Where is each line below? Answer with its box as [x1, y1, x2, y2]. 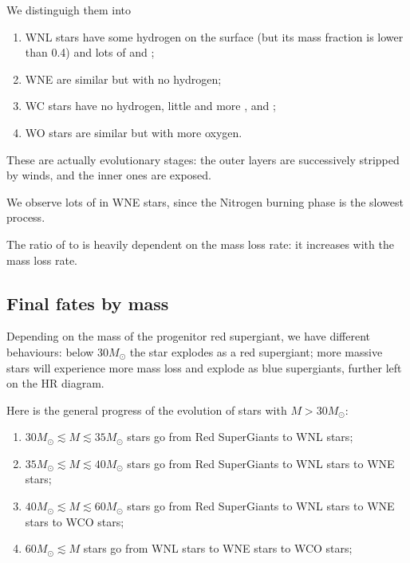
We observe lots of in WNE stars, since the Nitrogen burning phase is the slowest [6, 193, 404, 210]
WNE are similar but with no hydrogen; [25, 70, 222, 87]
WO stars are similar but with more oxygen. [25, 124, 242, 140]
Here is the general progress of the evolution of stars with [6, 401, 287, 418]
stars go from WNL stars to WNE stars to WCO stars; [83, 540, 353, 557]
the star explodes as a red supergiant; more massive [129, 343, 383, 360]
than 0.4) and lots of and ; [25, 44, 155, 61]
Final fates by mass [6, 290, 169, 315]
